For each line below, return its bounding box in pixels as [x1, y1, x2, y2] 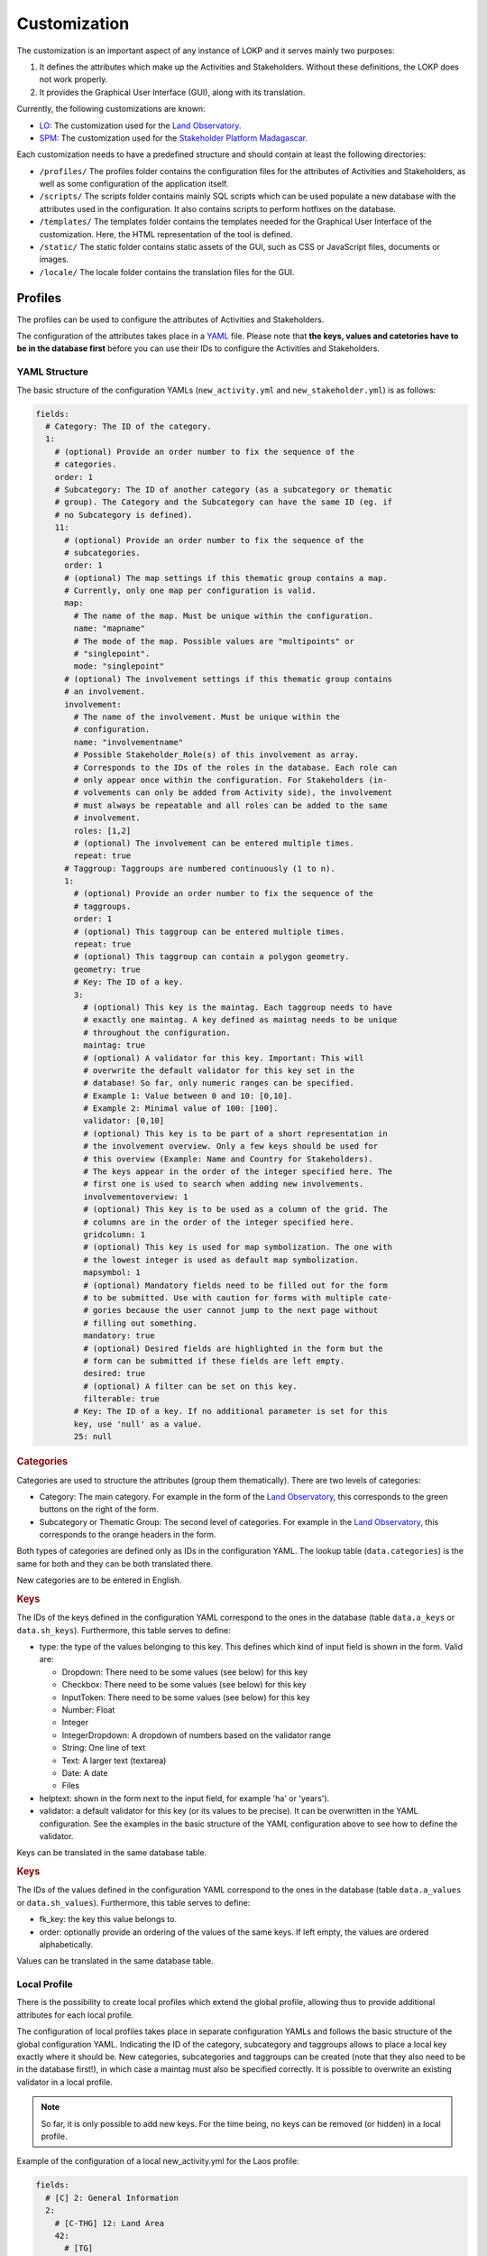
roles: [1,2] [73, 826, 132, 836]
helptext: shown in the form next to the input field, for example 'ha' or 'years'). [39, 1792, 330, 1804]
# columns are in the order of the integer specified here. [82, 1216, 355, 1227]
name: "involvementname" [73, 736, 184, 747]
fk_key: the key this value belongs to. [39, 1914, 178, 1925]
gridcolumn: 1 [82, 1230, 146, 1240]
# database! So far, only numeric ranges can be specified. [82, 1078, 355, 1088]
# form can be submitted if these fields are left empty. [82, 1355, 345, 1366]
